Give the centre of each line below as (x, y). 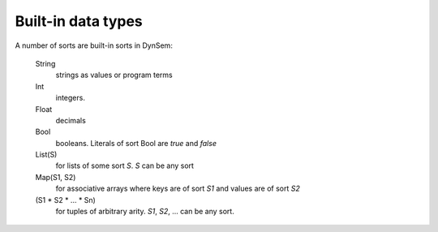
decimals (71, 120)
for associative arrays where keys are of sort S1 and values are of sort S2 (178, 189)
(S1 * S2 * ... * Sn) (66, 200)
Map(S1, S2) (56, 177)
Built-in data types (79, 21)
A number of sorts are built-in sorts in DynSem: (94, 45)
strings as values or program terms (114, 75)
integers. (70, 98)
